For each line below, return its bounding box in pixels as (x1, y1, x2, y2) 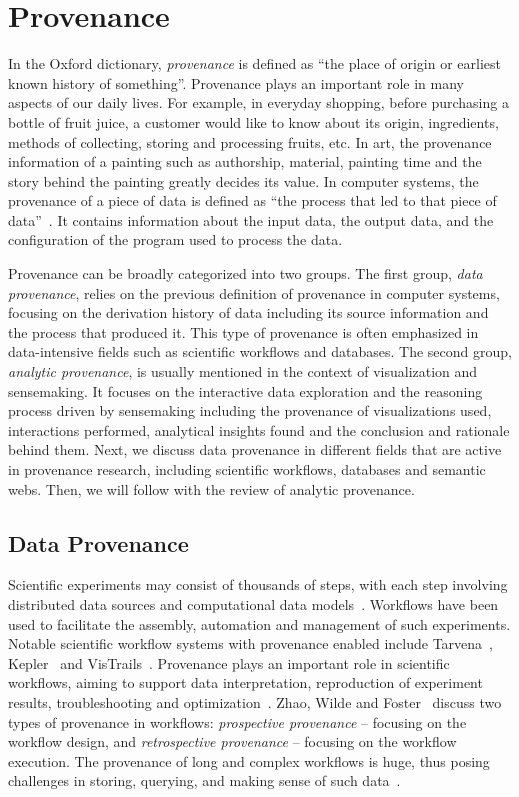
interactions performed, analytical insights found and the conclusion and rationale (8, 419, 510, 440)
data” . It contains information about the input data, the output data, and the (8, 209, 494, 230)
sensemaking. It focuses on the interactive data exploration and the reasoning (8, 380, 483, 401)
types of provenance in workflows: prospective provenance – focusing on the (8, 711, 467, 732)
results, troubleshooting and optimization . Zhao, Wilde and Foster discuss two (8, 691, 502, 712)
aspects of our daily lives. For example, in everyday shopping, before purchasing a (8, 92, 509, 113)
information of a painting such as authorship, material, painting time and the (8, 151, 482, 172)
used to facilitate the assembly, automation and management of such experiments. (8, 613, 511, 634)
